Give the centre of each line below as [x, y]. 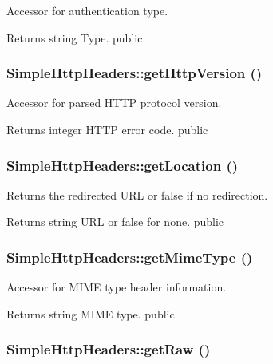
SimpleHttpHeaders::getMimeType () [130, 257]
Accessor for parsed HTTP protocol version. [114, 103]
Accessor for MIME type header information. [117, 287]
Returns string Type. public [75, 37]
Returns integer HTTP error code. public [107, 129]
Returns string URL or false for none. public [115, 222]
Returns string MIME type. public [91, 313]
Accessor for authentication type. [87, 10]
